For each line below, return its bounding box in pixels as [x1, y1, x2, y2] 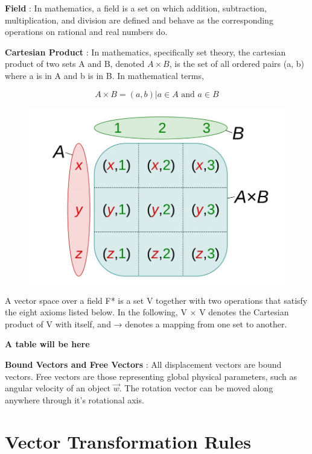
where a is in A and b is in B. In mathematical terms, [5, 69, 204, 81]
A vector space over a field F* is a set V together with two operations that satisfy [5, 294, 308, 306]
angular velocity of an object [5, 382, 111, 394]
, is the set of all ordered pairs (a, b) [169, 57, 304, 70]
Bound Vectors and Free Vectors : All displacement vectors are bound [5, 358, 282, 370]
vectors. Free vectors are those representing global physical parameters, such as [5, 370, 298, 382]
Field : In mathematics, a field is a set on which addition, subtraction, [5, 2, 267, 14]
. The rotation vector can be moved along [119, 382, 273, 394]
